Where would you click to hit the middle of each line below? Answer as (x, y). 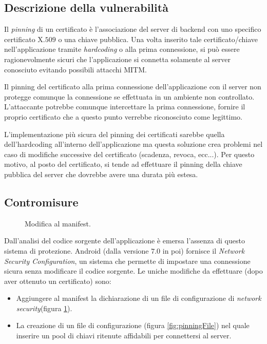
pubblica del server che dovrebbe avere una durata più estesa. (101, 174)
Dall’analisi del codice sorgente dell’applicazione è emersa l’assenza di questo (125, 241)
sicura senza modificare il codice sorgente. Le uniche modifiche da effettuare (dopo (133, 271)
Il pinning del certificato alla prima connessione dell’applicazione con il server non (133, 87)
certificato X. (25, 39)
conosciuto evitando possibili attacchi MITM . (75, 69)
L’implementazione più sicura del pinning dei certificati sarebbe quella (115, 134)
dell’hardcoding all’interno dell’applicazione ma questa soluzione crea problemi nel (133, 144)
